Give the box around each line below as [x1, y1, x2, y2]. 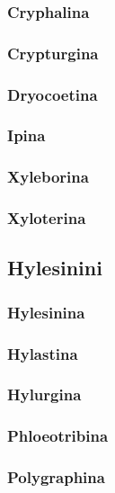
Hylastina [7, 342, 78, 364]
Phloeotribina [7, 425, 109, 447]
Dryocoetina [7, 83, 98, 105]
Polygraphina [7, 466, 105, 489]
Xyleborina [7, 166, 89, 188]
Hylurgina [7, 383, 82, 406]
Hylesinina [7, 300, 85, 323]
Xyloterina [7, 207, 86, 229]
